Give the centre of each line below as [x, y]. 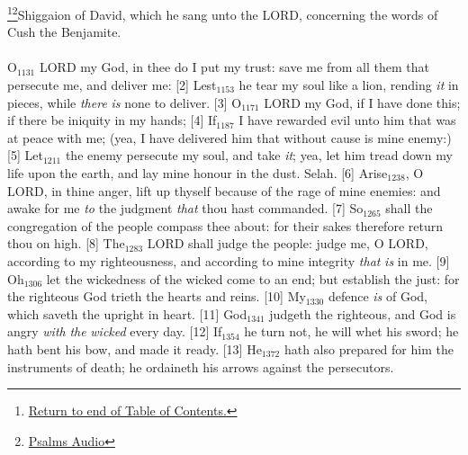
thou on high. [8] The [66, 243]
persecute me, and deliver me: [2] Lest [112, 85]
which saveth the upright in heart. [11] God [127, 313]
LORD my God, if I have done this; [362, 102]
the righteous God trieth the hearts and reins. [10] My [157, 296]
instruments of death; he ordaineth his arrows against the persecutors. [201, 366]
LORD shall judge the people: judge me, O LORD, [288, 243]
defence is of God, [378, 296]
